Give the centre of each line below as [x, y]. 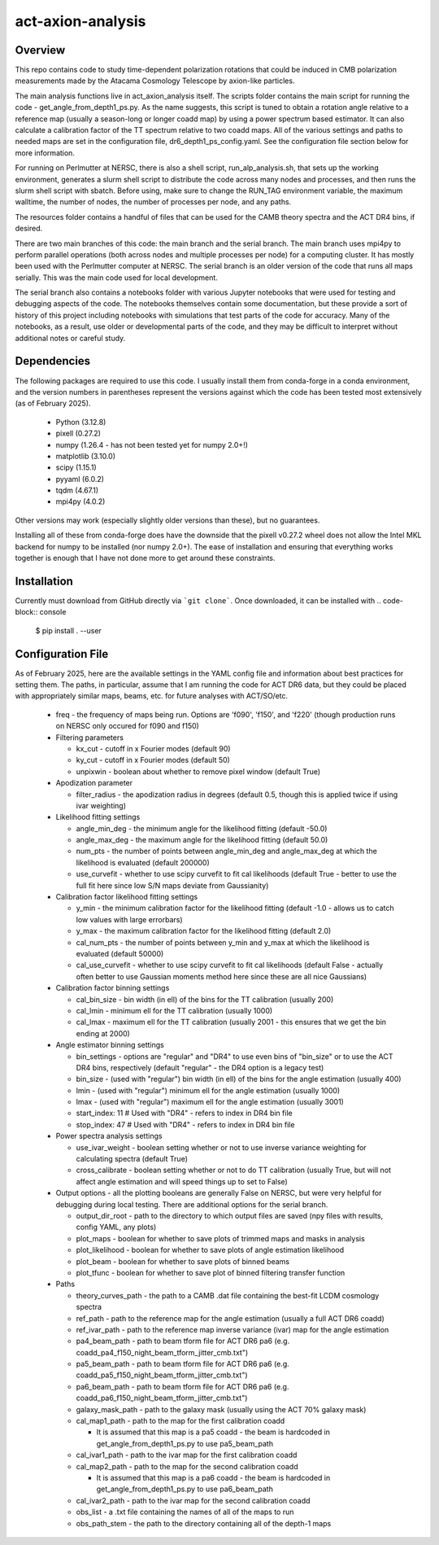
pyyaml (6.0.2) [80, 479]
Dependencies [53, 361]
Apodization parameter [94, 783]
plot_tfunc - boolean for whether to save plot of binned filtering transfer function [211, 1272]
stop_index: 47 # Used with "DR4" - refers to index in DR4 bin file [185, 1124]
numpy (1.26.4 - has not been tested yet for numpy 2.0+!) [152, 444]
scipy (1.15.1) [76, 467]
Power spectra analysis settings [109, 1136]
